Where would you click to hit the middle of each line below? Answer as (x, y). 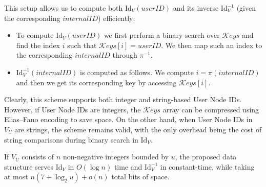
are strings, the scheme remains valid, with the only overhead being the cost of (138, 129)
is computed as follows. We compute (137, 72)
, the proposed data (206, 157)
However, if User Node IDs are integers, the (73, 109)
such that (82, 45)
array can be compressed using (211, 109)
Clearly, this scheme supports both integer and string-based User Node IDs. (123, 99)
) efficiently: (117, 18)
